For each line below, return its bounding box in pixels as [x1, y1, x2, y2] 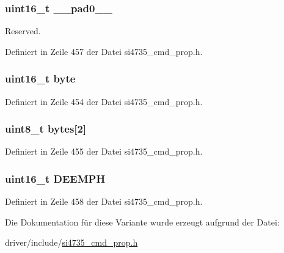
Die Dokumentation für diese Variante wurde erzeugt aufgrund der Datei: [5, 215, 280, 228]
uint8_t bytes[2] [5, 121, 87, 136]
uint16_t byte [5, 71, 76, 86]
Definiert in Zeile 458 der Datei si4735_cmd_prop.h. [5, 195, 203, 208]
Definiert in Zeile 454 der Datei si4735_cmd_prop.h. [5, 95, 203, 108]
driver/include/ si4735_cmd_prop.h [5, 236, 138, 249]
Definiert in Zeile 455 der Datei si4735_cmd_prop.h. [5, 145, 203, 158]
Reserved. [5, 24, 41, 37]
